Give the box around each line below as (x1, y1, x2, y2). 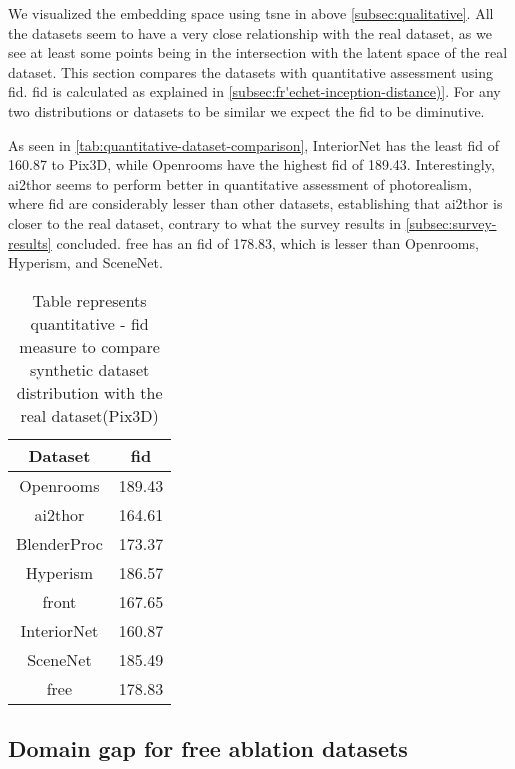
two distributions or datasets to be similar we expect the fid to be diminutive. (8, 100, 485, 121)
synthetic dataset (29, 357, 150, 381)
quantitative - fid (30, 311, 149, 335)
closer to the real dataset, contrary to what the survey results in (8, 212, 401, 233)
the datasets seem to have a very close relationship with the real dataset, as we (8, 22, 492, 43)
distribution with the (16, 380, 163, 404)
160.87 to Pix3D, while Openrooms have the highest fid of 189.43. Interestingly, (8, 154, 495, 175)
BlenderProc (16, 531, 103, 555)
